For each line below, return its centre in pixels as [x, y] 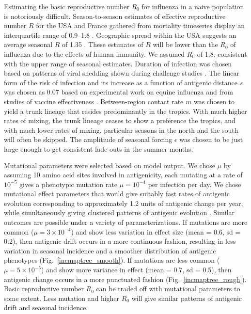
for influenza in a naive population [193, 6]
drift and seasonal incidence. [46, 307]
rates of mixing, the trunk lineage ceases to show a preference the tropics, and [120, 120]
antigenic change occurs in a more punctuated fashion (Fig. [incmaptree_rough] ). [125, 279]
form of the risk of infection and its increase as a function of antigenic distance [121, 82]
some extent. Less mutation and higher [62, 298]
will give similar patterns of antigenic [187, 298]
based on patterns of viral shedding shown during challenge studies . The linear [122, 73]
